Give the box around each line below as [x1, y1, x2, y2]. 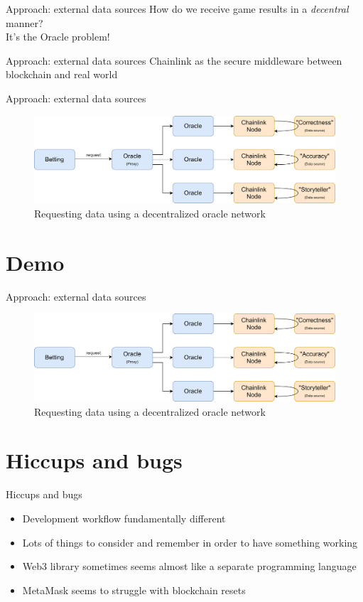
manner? [6, 15, 43, 30]
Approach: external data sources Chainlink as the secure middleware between [6, 53, 342, 68]
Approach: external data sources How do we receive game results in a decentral [6, 1, 349, 16]
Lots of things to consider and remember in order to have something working [22, 534, 358, 549]
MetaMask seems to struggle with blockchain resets [22, 582, 246, 597]
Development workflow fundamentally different [22, 510, 226, 525]
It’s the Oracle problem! [6, 29, 110, 44]
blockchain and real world [6, 67, 118, 82]
